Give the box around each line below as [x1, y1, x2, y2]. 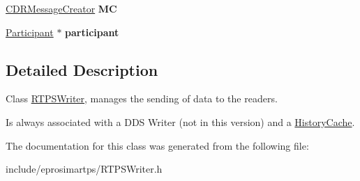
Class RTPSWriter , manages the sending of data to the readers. [6, 91, 278, 106]
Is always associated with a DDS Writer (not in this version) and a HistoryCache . [6, 114, 355, 129]
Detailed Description [6, 58, 158, 80]
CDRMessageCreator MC [6, 1, 117, 15]
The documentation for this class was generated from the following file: [6, 138, 309, 152]
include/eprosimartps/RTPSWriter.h [6, 162, 163, 176]
